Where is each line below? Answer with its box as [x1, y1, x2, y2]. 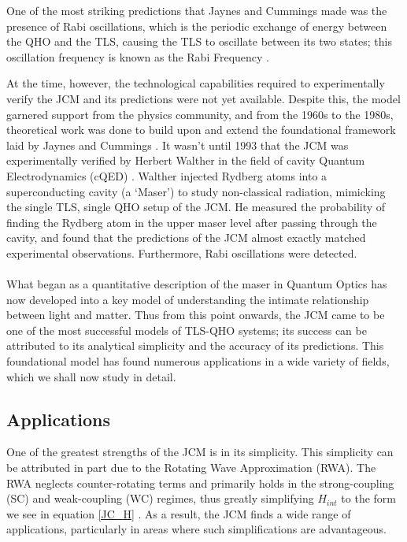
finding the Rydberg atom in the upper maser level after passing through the [6, 213, 377, 230]
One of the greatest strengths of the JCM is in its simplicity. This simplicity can [6, 444, 394, 460]
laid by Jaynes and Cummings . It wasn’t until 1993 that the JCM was [6, 136, 349, 153]
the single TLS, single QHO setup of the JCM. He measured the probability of [6, 199, 386, 215]
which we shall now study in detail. [6, 368, 176, 384]
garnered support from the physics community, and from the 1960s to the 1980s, [6, 106, 394, 122]
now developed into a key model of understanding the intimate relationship [6, 291, 369, 307]
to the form [341, 490, 396, 507]
